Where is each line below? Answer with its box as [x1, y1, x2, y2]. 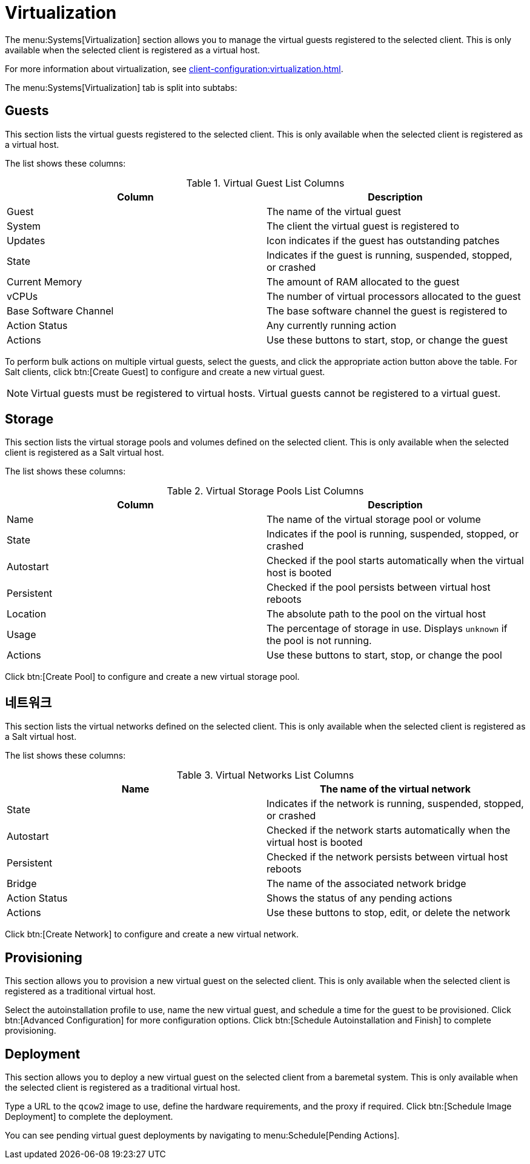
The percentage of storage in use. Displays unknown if [267, 622, 508, 635]
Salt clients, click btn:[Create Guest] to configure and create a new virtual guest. [5, 366, 325, 377]
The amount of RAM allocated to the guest [267, 275, 460, 288]
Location [7, 608, 47, 620]
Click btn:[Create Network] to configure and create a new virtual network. [5, 929, 299, 940]
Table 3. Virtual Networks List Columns [176, 769, 354, 782]
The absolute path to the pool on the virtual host [267, 608, 486, 620]
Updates [7, 234, 45, 247]
